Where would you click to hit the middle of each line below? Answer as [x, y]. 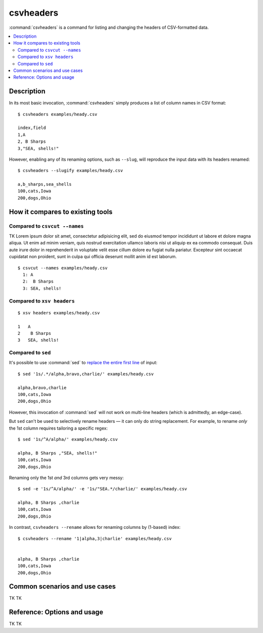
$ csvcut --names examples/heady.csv [63, 268]
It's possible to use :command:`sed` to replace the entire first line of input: [83, 363]
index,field [32, 128]
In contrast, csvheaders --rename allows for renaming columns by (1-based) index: [95, 527]
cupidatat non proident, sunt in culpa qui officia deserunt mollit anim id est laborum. [93, 257]
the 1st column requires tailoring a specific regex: [58, 428]
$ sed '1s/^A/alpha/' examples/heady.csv [68, 439]
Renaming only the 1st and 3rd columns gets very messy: [66, 478]
